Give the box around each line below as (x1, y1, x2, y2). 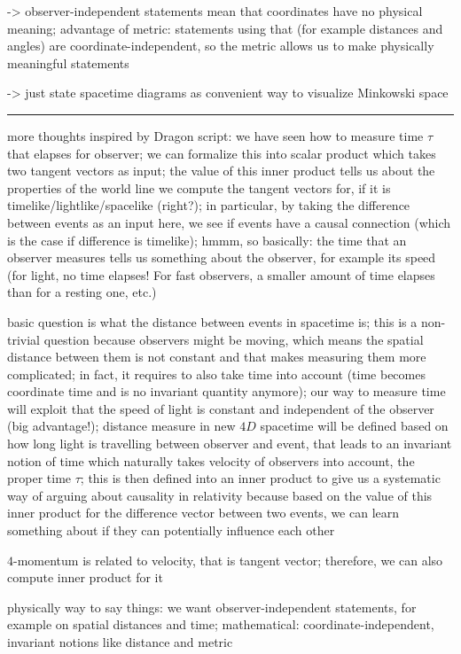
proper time (7, 469, 72, 487)
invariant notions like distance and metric (7, 633, 233, 650)
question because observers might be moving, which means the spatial (43, 330, 424, 348)
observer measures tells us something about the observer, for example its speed (7, 248, 436, 267)
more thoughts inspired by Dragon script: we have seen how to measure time (7, 126, 424, 144)
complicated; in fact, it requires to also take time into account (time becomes (7, 364, 426, 383)
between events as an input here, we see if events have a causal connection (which (7, 213, 451, 231)
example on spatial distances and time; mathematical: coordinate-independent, (7, 615, 434, 634)
